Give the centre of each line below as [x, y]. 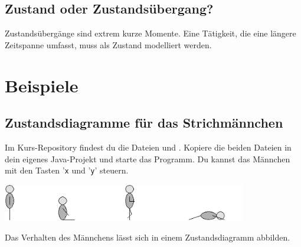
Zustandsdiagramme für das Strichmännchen [144, 123]
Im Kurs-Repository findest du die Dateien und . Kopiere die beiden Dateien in [148, 147]
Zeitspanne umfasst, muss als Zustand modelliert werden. [108, 44]
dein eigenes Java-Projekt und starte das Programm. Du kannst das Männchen [148, 158]
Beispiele [42, 85]
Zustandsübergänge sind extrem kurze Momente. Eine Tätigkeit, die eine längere [150, 33]
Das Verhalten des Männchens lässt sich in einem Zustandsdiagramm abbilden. [148, 237]
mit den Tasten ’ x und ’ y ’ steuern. [67, 170]
